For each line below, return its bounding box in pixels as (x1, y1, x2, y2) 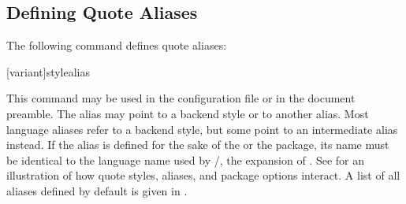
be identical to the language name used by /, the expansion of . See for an (6, 151, 365, 168)
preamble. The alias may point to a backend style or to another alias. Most (6, 105, 369, 121)
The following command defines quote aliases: (6, 37, 227, 54)
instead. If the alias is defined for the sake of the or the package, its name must (6, 136, 389, 153)
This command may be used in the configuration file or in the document (6, 90, 356, 106)
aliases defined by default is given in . (6, 182, 188, 198)
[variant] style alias (6, 63, 91, 80)
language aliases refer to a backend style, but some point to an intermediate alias (6, 121, 398, 137)
